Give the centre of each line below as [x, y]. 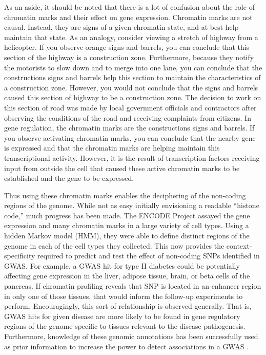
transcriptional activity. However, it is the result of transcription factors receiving [132, 157]
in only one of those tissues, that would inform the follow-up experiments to [124, 296]
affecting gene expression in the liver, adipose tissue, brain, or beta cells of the [127, 276]
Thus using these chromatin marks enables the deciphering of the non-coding [125, 195]
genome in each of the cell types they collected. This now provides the [114, 245]
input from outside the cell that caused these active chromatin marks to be [122, 168]
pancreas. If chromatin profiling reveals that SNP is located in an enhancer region [133, 286]
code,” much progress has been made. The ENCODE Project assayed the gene [127, 215]
